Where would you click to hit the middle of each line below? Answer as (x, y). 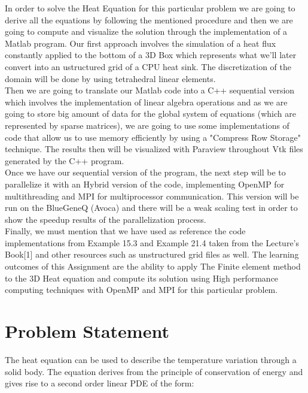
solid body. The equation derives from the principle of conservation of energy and (154, 371)
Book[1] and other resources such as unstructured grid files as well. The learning (152, 254)
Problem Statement (87, 331)
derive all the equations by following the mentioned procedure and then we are (149, 19)
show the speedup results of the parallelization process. (106, 219)
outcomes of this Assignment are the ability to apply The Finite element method (153, 266)
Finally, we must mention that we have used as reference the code (125, 231)
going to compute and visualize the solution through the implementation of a (146, 31)
